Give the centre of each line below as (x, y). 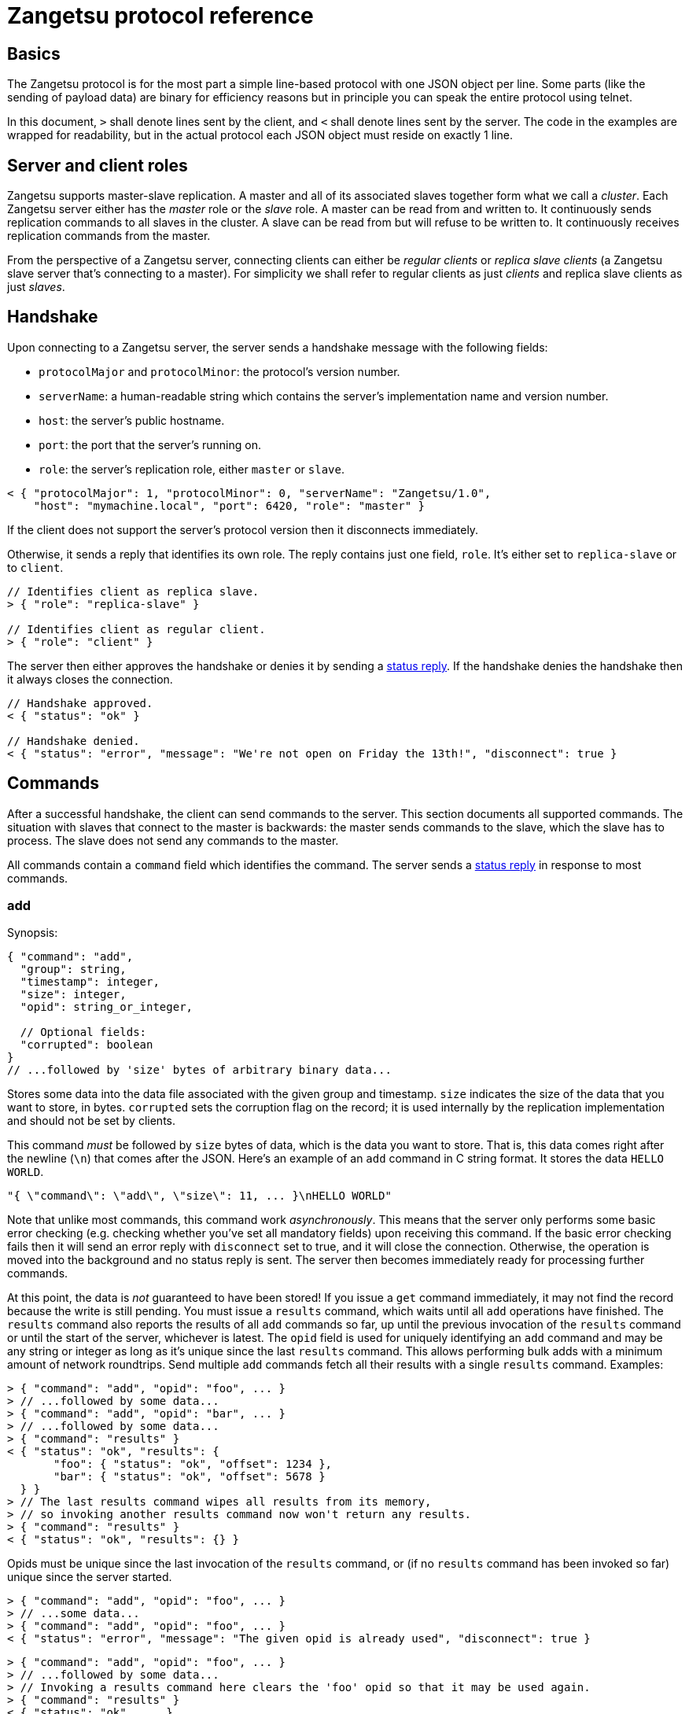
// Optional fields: (83, 1032)
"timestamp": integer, (90, 982)
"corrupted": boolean (87, 1045)
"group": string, (73, 969)
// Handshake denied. (74, 741)
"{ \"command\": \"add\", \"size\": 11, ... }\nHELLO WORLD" (199, 1196)
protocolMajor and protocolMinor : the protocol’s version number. (219, 371)
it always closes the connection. (90, 679)
